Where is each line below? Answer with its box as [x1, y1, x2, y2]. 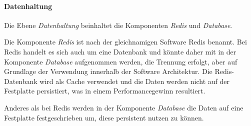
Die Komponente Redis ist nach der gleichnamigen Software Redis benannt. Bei [4, 36, 247, 47]
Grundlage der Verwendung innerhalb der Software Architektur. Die [4, 66, 212, 76]
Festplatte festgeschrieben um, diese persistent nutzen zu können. [4, 112, 204, 122]
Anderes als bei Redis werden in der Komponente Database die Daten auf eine [4, 102, 243, 112]
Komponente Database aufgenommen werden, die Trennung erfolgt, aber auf [4, 56, 237, 66]
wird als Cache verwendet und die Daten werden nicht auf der [39, 75, 229, 86]
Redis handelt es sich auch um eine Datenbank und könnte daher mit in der [4, 46, 236, 56]
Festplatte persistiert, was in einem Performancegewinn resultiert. [4, 85, 205, 96]
